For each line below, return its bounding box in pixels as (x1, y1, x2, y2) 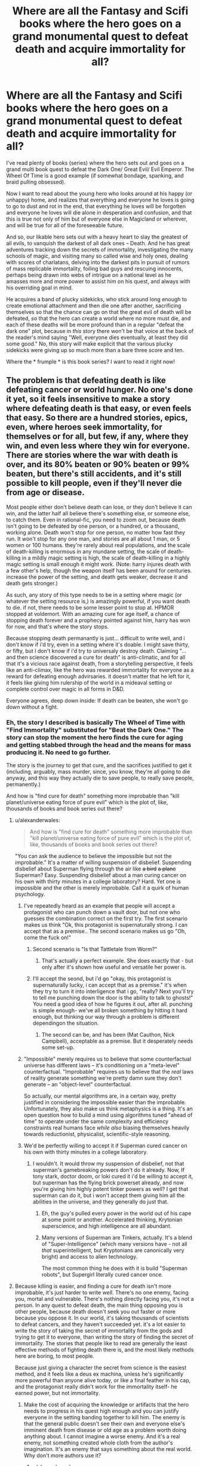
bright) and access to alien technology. (41, 1253, 138, 1260)
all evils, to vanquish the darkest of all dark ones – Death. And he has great (6, 239, 190, 246)
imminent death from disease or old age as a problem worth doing (23, 1427, 187, 1434)
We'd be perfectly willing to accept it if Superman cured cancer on (23, 1142, 188, 1149)
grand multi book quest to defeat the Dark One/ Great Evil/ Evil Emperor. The (6, 166, 195, 173)
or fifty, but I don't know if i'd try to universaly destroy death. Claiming (6, 647, 179, 654)
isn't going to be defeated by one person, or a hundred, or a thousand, (6, 522, 180, 530)
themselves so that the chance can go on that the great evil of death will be (6, 308, 192, 315)
